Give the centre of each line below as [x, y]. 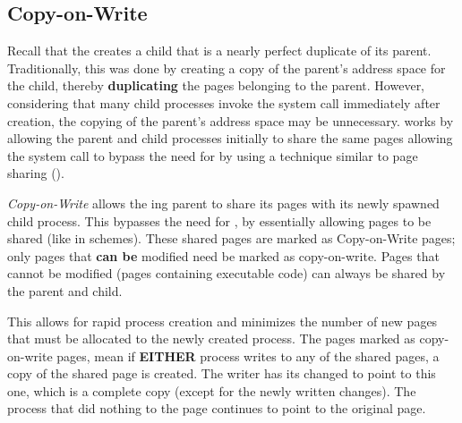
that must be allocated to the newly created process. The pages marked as [211, 338]
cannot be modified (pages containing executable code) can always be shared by [227, 273]
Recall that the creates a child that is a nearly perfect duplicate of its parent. [219, 51]
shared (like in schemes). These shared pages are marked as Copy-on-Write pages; [231, 238]
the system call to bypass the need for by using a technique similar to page [213, 155]
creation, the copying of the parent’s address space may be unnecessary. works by [231, 120]
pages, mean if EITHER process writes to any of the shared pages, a [248, 355]
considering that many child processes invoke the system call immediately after [224, 102]
